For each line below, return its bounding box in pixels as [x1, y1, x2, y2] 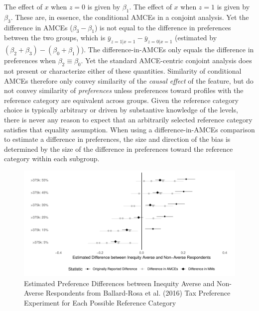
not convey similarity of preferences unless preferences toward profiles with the [4, 85, 244, 96]
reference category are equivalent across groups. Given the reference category [4, 95, 239, 105]
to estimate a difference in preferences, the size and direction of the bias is [4, 134, 231, 144]
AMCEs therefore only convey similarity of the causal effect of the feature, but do [4, 75, 254, 86]
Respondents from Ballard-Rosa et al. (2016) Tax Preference [46, 288, 231, 298]
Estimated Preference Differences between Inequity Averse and [24, 278, 215, 288]
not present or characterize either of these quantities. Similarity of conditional [4, 65, 242, 76]
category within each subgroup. [4, 153, 100, 164]
